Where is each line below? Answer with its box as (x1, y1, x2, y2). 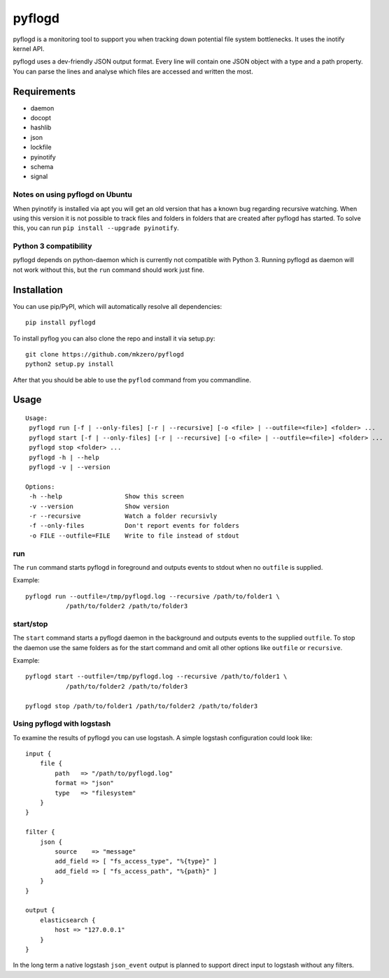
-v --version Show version (29, 502, 169, 510)
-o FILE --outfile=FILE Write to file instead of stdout (29, 531, 239, 540)
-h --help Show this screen (29, 493, 185, 501)
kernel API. (13, 44, 45, 52)
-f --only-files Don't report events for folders (29, 522, 239, 530)
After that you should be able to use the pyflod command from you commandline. (13, 375, 251, 384)
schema (30, 162, 54, 171)
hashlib (30, 123, 52, 132)
